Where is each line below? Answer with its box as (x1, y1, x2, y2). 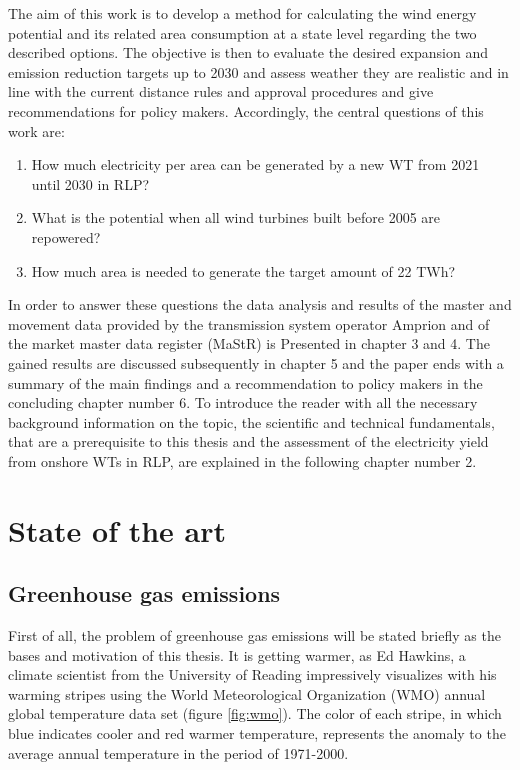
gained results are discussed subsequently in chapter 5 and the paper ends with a (8, 352, 504, 373)
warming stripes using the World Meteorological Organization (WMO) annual (8, 683, 486, 704)
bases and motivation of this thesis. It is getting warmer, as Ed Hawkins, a (8, 644, 466, 665)
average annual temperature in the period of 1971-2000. (8, 742, 349, 763)
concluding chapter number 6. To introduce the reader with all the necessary (8, 392, 478, 413)
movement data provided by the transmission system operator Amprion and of (8, 313, 490, 334)
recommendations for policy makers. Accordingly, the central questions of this (8, 100, 484, 121)
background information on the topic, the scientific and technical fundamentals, (8, 411, 495, 432)
